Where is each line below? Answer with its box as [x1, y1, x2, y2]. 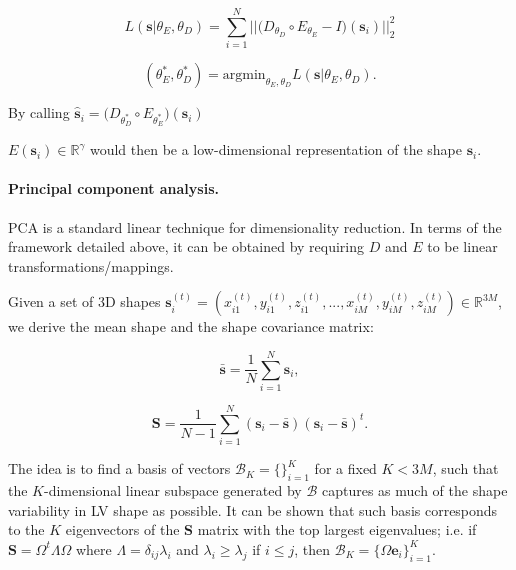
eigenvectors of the [65, 519, 180, 540]
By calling [8, 102, 70, 123]
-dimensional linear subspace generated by [44, 480, 302, 501]
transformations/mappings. [8, 255, 174, 276]
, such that [432, 458, 499, 479]
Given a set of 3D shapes [8, 291, 161, 312]
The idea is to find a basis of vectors [8, 458, 231, 479]
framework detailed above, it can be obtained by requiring [8, 236, 365, 257]
